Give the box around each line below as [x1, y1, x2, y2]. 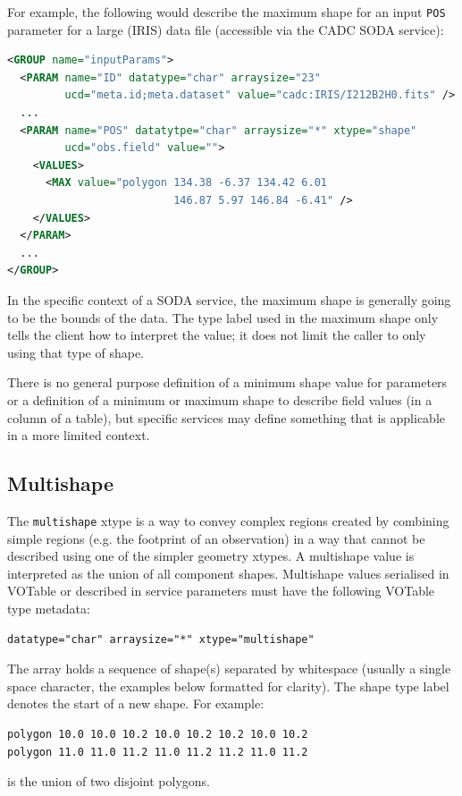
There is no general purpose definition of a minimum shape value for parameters [7, 373, 448, 392]
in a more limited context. [7, 426, 150, 445]
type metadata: [7, 598, 90, 617]
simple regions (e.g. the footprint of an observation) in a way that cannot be [7, 529, 425, 547]
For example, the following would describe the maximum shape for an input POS [7, 3, 446, 21]
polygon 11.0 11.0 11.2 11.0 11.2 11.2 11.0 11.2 [7, 745, 308, 758]
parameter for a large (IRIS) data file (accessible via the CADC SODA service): [7, 20, 444, 38]
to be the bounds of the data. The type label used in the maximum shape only [7, 308, 439, 326]
